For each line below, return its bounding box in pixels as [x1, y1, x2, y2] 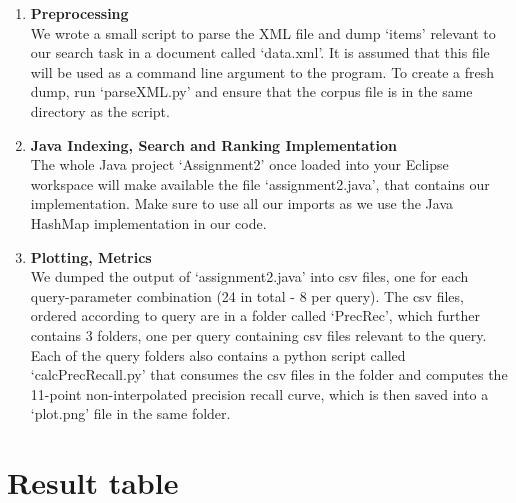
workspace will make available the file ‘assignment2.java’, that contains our [30, 173, 490, 194]
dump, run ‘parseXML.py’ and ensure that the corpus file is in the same [30, 81, 473, 102]
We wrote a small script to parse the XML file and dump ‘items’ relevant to [30, 22, 496, 43]
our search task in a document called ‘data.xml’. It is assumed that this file [30, 42, 490, 63]
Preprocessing [30, 3, 129, 23]
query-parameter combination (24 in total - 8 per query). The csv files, [30, 285, 464, 306]
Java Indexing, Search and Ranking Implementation [30, 134, 397, 155]
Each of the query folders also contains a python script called [30, 344, 406, 365]
